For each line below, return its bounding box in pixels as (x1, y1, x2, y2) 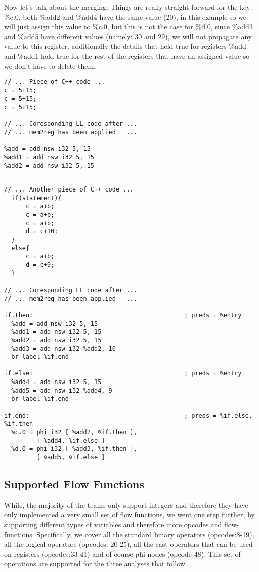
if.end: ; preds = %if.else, (4, 412, 252, 419)
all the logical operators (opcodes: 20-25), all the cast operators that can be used (4, 539, 253, 549)
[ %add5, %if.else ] (36, 454, 105, 461)
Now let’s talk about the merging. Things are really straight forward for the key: (4, 2, 252, 12)
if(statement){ (11, 194, 62, 202)
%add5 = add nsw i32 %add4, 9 (11, 387, 112, 394)
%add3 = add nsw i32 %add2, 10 (11, 345, 116, 352)
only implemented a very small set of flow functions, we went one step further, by (4, 509, 255, 520)
